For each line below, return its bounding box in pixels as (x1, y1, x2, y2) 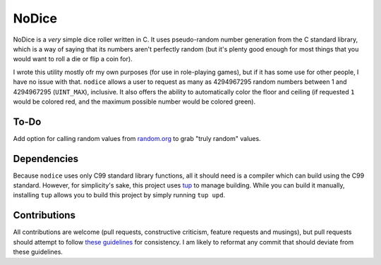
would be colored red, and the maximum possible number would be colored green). (13, 97, 256, 106)
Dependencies (13, 152, 79, 165)
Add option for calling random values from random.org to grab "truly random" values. (13, 134, 261, 142)
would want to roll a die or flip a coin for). (13, 55, 133, 63)
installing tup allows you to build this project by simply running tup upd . (13, 191, 226, 199)
